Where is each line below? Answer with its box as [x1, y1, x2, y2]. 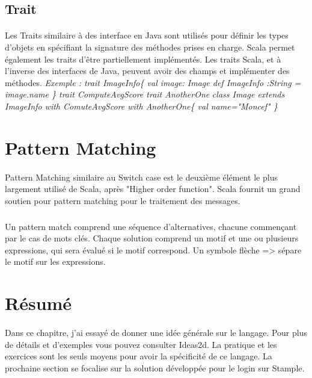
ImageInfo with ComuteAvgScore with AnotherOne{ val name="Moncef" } [5, 99, 278, 112]
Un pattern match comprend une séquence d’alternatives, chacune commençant [5, 220, 297, 232]
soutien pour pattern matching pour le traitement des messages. [5, 194, 240, 206]
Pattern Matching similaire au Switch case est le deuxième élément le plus [5, 170, 278, 183]
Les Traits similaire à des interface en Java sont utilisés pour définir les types [5, 29, 289, 42]
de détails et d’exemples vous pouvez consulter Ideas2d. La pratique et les [5, 338, 277, 350]
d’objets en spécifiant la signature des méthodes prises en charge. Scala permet [5, 40, 295, 53]
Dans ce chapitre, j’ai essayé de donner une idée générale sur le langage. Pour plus [5, 326, 307, 338]
